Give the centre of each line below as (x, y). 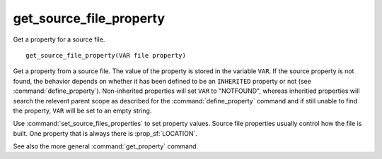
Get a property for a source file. (59, 39)
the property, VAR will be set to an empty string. (82, 110)
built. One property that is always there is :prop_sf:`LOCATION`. (105, 133)
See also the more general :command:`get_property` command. (106, 146)
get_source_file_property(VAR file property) (106, 55)
